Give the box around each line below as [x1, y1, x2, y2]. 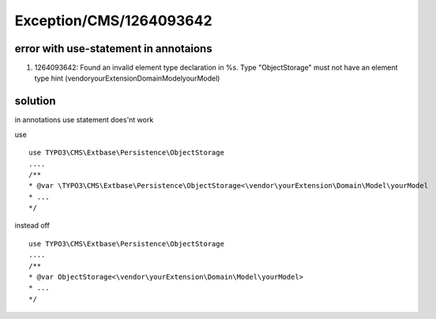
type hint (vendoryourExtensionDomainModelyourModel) [34, 73, 220, 83]
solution [14, 95, 56, 108]
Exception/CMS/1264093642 [14, 12, 212, 29]
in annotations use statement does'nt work [14, 115, 154, 125]
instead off [14, 221, 51, 231]
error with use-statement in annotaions [14, 42, 212, 55]
